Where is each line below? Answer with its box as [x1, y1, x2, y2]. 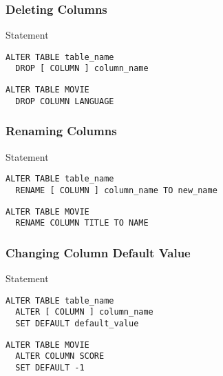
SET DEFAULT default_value [15, 319, 139, 328]
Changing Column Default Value [6, 244, 191, 261]
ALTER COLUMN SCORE [15, 351, 105, 362]
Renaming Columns [6, 122, 117, 139]
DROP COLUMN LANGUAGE [15, 96, 114, 106]
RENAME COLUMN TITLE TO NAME [15, 218, 149, 228]
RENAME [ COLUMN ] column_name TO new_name [15, 185, 217, 195]
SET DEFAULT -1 [15, 362, 85, 373]
